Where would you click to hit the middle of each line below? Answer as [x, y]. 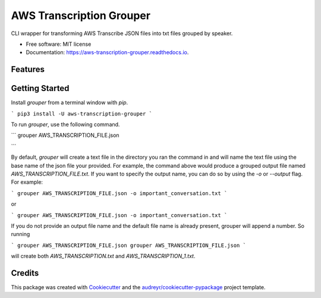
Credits [25, 273]
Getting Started [40, 88]
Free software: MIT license [59, 44]
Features [28, 69]
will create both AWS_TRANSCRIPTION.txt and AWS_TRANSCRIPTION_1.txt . [103, 256]
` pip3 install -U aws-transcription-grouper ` [82, 114]
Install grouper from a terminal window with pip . [70, 103]
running [21, 234]
